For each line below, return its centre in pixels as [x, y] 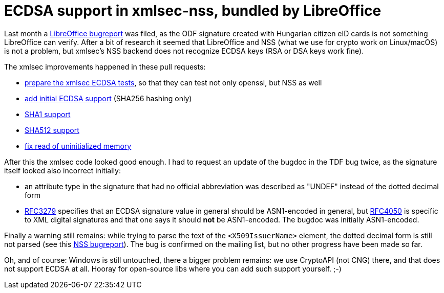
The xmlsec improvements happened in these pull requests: [105, 66]
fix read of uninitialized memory [78, 146]
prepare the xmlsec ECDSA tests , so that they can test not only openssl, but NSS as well [173, 82]
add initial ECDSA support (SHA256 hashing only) [108, 98]
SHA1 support [48, 114]
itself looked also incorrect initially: [62, 170]
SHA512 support [52, 130]
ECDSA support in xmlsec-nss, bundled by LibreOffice [193, 11]
